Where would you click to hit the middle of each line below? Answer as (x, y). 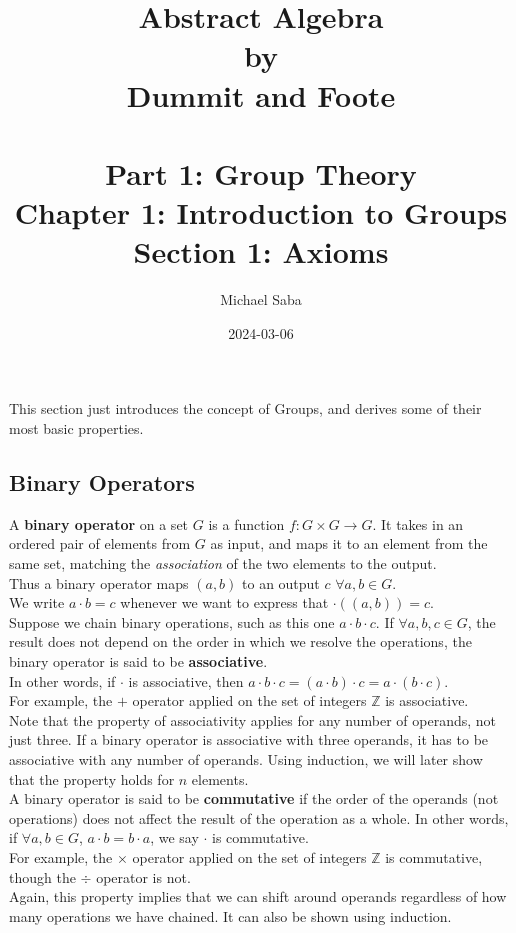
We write (37, 602)
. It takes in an (418, 523)
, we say (174, 837)
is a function (246, 523)
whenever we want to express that (224, 602)
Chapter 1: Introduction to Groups (261, 212)
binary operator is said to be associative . (138, 660)
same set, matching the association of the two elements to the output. (223, 563)
